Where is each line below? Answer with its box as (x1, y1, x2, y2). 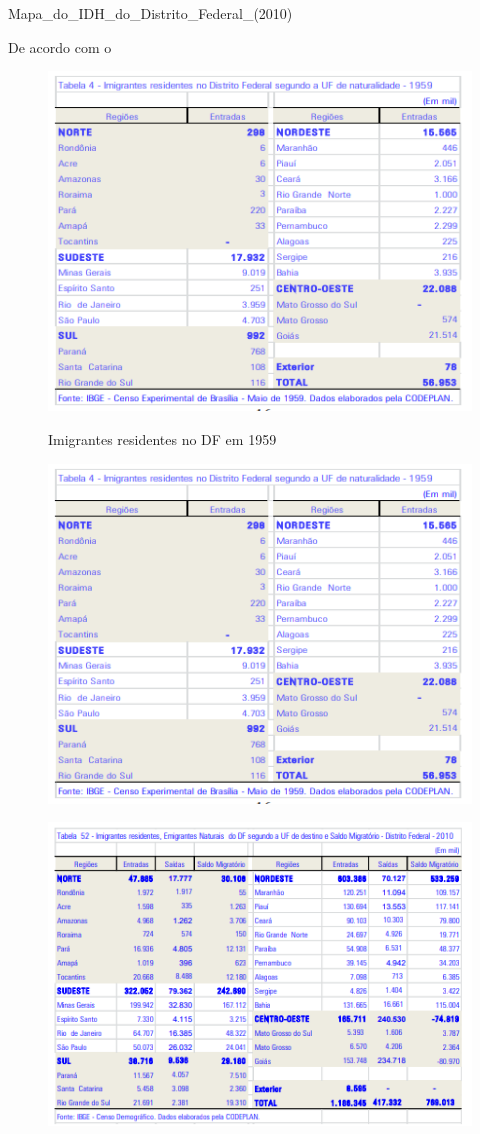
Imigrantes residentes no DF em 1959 (48, 428, 277, 449)
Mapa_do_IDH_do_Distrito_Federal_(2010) (8, 3, 293, 23)
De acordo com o (8, 36, 112, 57)
